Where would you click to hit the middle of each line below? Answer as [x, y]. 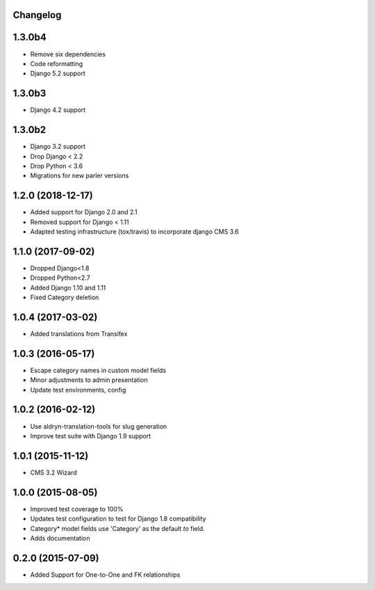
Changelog [37, 15]
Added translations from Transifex [79, 333]
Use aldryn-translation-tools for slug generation [99, 426]
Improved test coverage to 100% [77, 509]
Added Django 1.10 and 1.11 [68, 287]
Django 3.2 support [58, 147]
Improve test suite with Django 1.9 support [91, 436]
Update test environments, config [78, 390]
